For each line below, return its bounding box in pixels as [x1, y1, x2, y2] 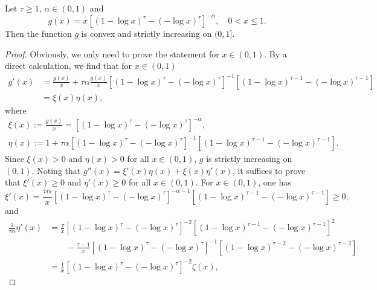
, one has [258, 176, 291, 188]
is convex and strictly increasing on [81, 27, 212, 40]
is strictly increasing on [206, 152, 292, 165]
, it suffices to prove [232, 164, 306, 176]
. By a [264, 47, 287, 60]
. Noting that [31, 164, 81, 176]
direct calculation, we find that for [5, 59, 132, 72]
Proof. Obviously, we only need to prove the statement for [5, 47, 219, 60]
